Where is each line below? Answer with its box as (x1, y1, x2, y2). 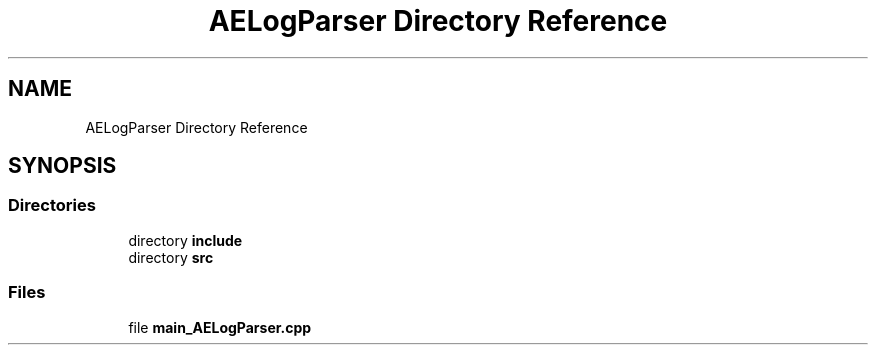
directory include (128, 231, 243, 249)
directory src (128, 248, 214, 266)
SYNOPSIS (8, 153, 117, 179)
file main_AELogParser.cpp (128, 318, 312, 336)
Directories (8, 195, 96, 216)
